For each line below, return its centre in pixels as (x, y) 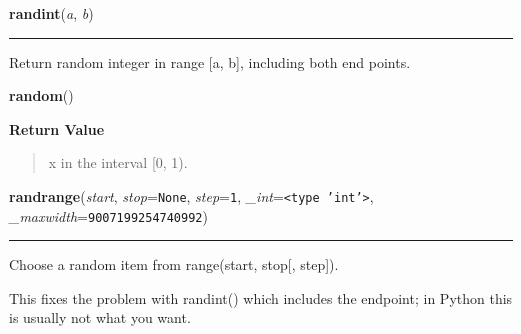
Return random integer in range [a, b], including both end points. (210, 61)
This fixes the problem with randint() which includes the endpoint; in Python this (261, 297)
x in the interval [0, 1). (118, 162)
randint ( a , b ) (51, 13)
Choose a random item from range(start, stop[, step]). (174, 264)
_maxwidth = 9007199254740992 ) (108, 215)
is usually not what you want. (100, 317)
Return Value (57, 128)
